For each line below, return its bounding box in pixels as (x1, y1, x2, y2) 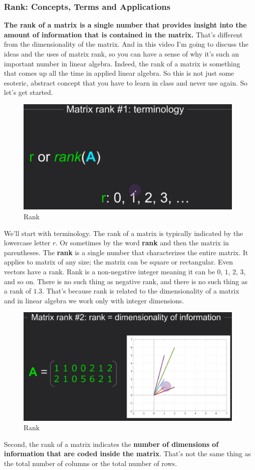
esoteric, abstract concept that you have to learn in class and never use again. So (4, 77, 248, 88)
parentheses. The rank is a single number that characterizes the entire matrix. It (4, 247, 248, 257)
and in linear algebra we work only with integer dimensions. (4, 295, 184, 305)
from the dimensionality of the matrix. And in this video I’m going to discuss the (4, 39, 249, 49)
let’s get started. (4, 87, 53, 97)
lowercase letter (4, 237, 51, 248)
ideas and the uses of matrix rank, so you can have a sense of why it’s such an (4, 49, 239, 59)
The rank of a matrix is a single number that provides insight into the (4, 20, 247, 30)
